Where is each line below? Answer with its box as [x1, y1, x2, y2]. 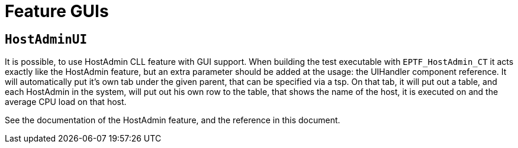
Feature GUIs [5, 1, 109, 21]
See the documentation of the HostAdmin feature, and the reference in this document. [5, 115, 340, 126]
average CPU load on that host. [5, 97, 127, 107]
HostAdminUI [5, 32, 88, 47]
